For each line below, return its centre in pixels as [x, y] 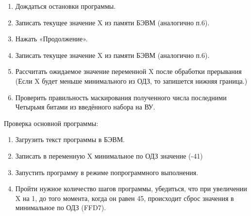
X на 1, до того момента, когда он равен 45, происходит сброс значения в [125, 198]
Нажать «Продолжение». [51, 39]
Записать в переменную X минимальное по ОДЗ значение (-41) [109, 155]
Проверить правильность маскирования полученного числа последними [121, 97]
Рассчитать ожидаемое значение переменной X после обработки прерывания [128, 71]
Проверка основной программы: [51, 123]
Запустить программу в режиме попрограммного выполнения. [107, 172]
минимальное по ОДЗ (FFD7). [61, 207]
